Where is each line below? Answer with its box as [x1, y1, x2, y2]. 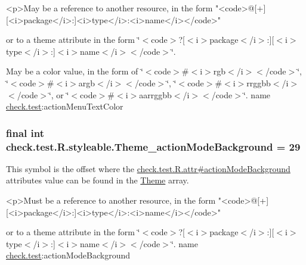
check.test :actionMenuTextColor [6, 100, 123, 113]
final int [6, 125, 44, 140]
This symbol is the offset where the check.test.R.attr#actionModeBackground [6, 162, 290, 174]
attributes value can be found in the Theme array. [6, 174, 189, 186]
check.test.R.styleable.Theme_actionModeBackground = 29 [6, 139, 301, 154]
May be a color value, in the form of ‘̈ [6, 65, 143, 77]
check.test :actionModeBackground [6, 249, 130, 261]
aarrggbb [139, 88, 172, 101]
